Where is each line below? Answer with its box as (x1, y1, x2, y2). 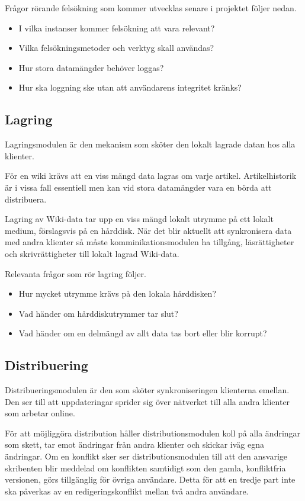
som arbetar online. (5, 407, 75, 419)
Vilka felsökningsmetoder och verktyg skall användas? (18, 41, 214, 54)
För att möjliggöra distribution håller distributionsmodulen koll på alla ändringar (5, 426, 301, 439)
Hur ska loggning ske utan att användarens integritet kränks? (18, 81, 242, 94)
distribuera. (5, 192, 47, 205)
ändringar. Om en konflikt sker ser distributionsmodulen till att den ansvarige (5, 450, 288, 463)
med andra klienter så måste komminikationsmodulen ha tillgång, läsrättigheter (5, 236, 294, 248)
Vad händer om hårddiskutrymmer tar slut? (18, 307, 178, 319)
